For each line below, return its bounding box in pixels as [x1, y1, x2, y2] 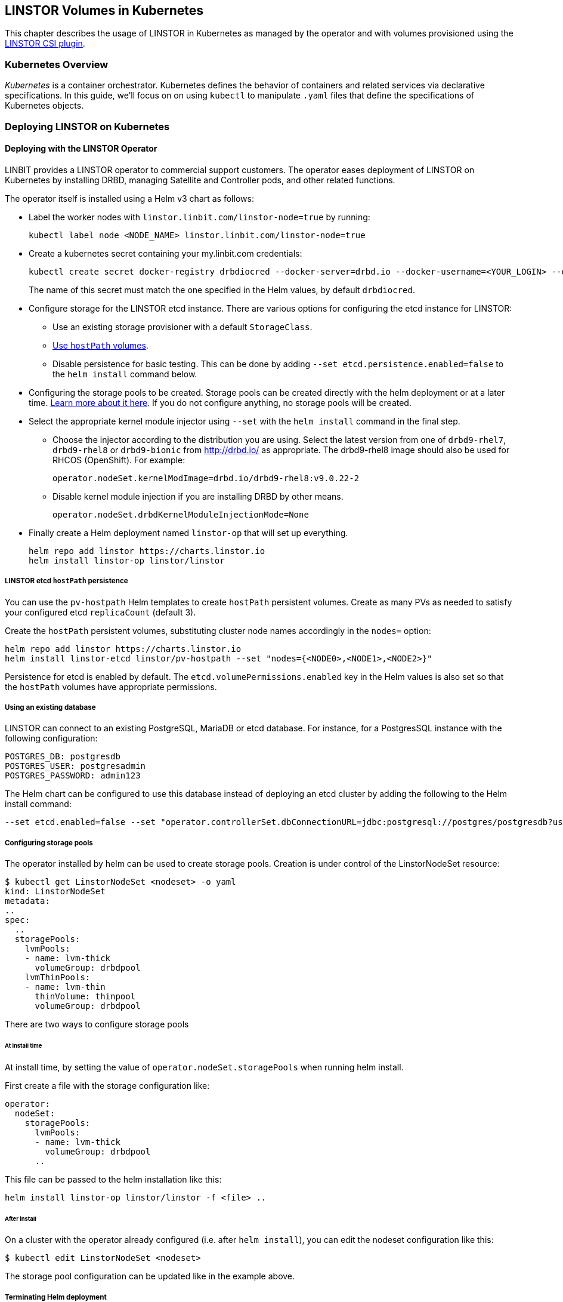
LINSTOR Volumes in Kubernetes [5, 3, 204, 18]
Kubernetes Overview [5, 58, 109, 70]
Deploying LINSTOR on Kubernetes [5, 120, 170, 133]
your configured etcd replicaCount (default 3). [5, 607, 196, 617]
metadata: [5, 896, 50, 906]
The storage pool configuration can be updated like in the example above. [5, 1271, 295, 1282]
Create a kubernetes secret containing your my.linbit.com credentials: [29, 248, 302, 258]
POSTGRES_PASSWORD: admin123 [5, 771, 141, 781]
